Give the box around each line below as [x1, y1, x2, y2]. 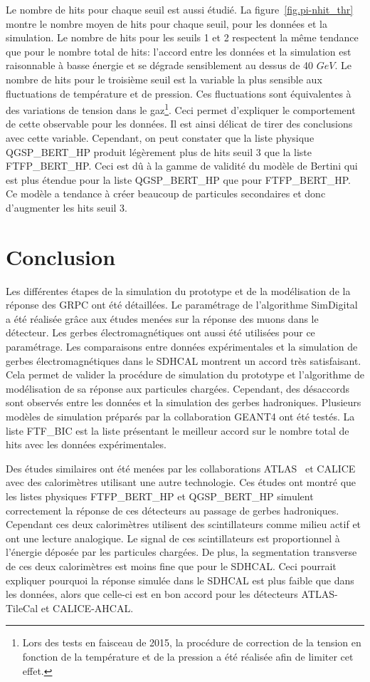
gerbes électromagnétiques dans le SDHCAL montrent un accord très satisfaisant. [6, 353, 361, 368]
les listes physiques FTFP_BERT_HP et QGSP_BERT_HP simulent [6, 489, 314, 503]
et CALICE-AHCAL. [41, 600, 134, 615]
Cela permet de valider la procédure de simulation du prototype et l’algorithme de [6, 367, 364, 382]
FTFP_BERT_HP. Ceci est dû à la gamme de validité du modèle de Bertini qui [6, 158, 358, 173]
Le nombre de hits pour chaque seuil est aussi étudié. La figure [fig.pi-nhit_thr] [6, 2, 354, 16]
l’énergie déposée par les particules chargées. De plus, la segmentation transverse [6, 544, 357, 559]
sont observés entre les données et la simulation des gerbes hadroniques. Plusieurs [6, 395, 361, 410]
